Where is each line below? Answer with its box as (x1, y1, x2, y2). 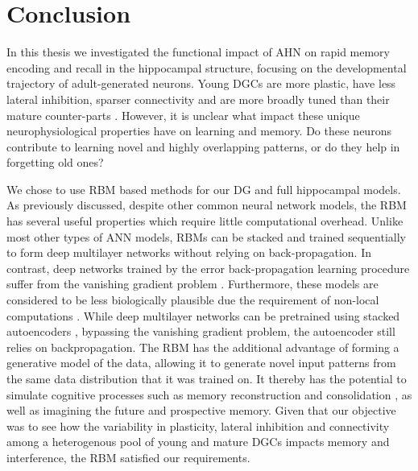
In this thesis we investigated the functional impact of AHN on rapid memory (6, 43, 390, 60)
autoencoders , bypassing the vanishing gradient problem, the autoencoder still (6, 323, 395, 340)
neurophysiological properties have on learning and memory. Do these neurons (6, 122, 391, 139)
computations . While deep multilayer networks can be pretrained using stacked (6, 307, 400, 324)
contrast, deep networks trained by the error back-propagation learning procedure (6, 259, 410, 276)
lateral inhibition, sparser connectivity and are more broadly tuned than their (6, 90, 390, 107)
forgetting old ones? (6, 154, 104, 171)
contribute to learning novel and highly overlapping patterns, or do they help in (6, 138, 400, 155)
